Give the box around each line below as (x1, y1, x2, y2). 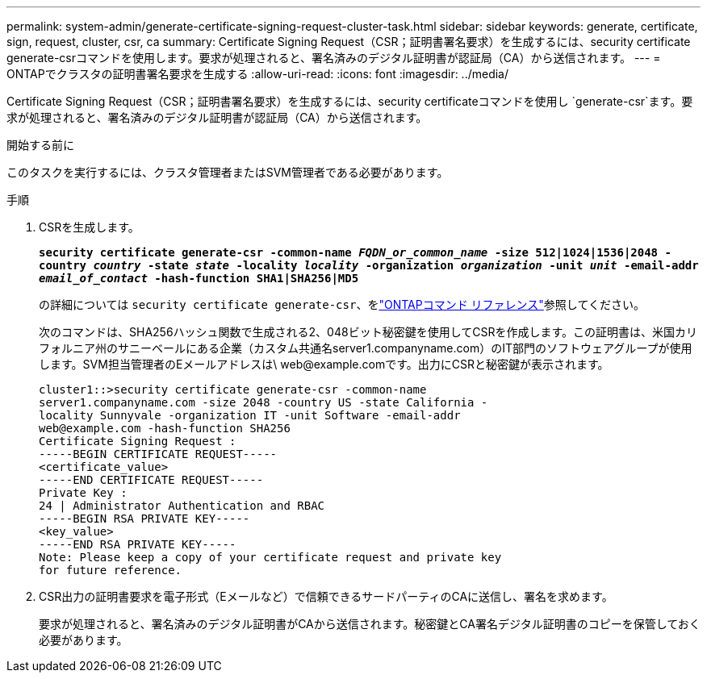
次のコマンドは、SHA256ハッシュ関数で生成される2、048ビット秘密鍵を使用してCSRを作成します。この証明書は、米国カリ (39, 325, 698, 339)
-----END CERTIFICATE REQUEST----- (39, 473, 264, 486)
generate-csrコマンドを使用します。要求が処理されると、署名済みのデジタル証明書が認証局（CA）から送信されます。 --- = (6, 51, 661, 65)
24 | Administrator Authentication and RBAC (39, 499, 325, 512)
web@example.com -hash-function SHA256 (39, 422, 291, 435)
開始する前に (6, 138, 74, 152)
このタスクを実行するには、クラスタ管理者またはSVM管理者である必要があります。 (6, 165, 449, 179)
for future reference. (39, 564, 182, 577)
